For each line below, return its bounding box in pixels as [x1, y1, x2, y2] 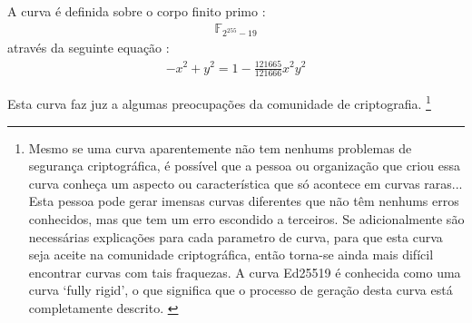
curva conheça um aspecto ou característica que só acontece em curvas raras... [28, 173, 463, 192]
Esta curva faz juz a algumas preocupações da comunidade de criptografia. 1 [7, 92, 431, 113]
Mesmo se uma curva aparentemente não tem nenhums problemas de [28, 138, 412, 157]
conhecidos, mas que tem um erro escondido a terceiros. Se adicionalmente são [28, 209, 465, 228]
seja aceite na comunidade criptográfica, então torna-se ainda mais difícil [28, 245, 434, 264]
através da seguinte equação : [7, 38, 170, 57]
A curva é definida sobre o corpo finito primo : [7, 2, 266, 20]
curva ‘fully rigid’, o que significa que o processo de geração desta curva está [28, 280, 453, 299]
